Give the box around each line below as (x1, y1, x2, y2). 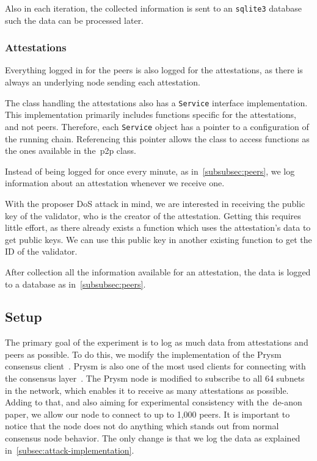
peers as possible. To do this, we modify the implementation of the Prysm (5, 347, 282, 360)
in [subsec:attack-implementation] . (5, 443, 134, 456)
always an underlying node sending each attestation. (5, 76, 200, 89)
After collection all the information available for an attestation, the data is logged (5, 265, 311, 278)
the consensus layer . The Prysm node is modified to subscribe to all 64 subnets (5, 372, 305, 385)
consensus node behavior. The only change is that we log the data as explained (5, 432, 301, 445)
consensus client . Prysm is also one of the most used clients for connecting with (5, 360, 306, 372)
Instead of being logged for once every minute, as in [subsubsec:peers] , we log (5, 164, 295, 177)
